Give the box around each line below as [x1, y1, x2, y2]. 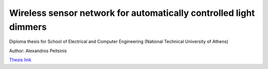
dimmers [9, 21, 47, 32]
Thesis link [9, 57, 32, 63]
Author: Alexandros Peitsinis [9, 48, 67, 54]
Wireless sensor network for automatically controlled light [9, 7, 255, 18]
